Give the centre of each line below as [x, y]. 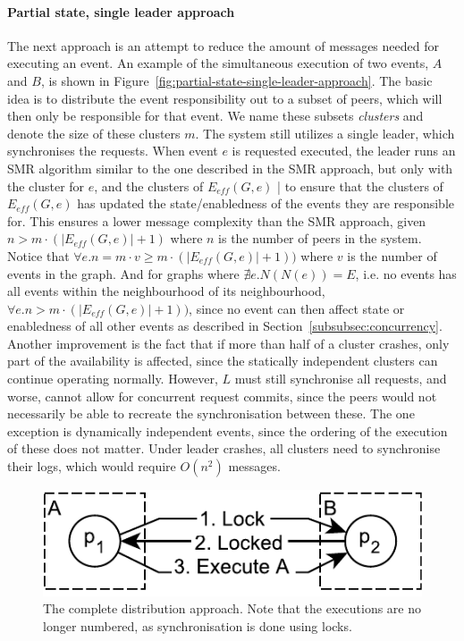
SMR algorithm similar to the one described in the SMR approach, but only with [230, 168]
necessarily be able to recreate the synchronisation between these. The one [211, 413]
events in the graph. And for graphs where [123, 273]
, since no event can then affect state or [297, 308]
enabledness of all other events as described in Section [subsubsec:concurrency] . [225, 326]
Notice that [38, 255]
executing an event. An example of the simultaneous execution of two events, [218, 63]
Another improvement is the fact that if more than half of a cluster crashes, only [228, 343]
